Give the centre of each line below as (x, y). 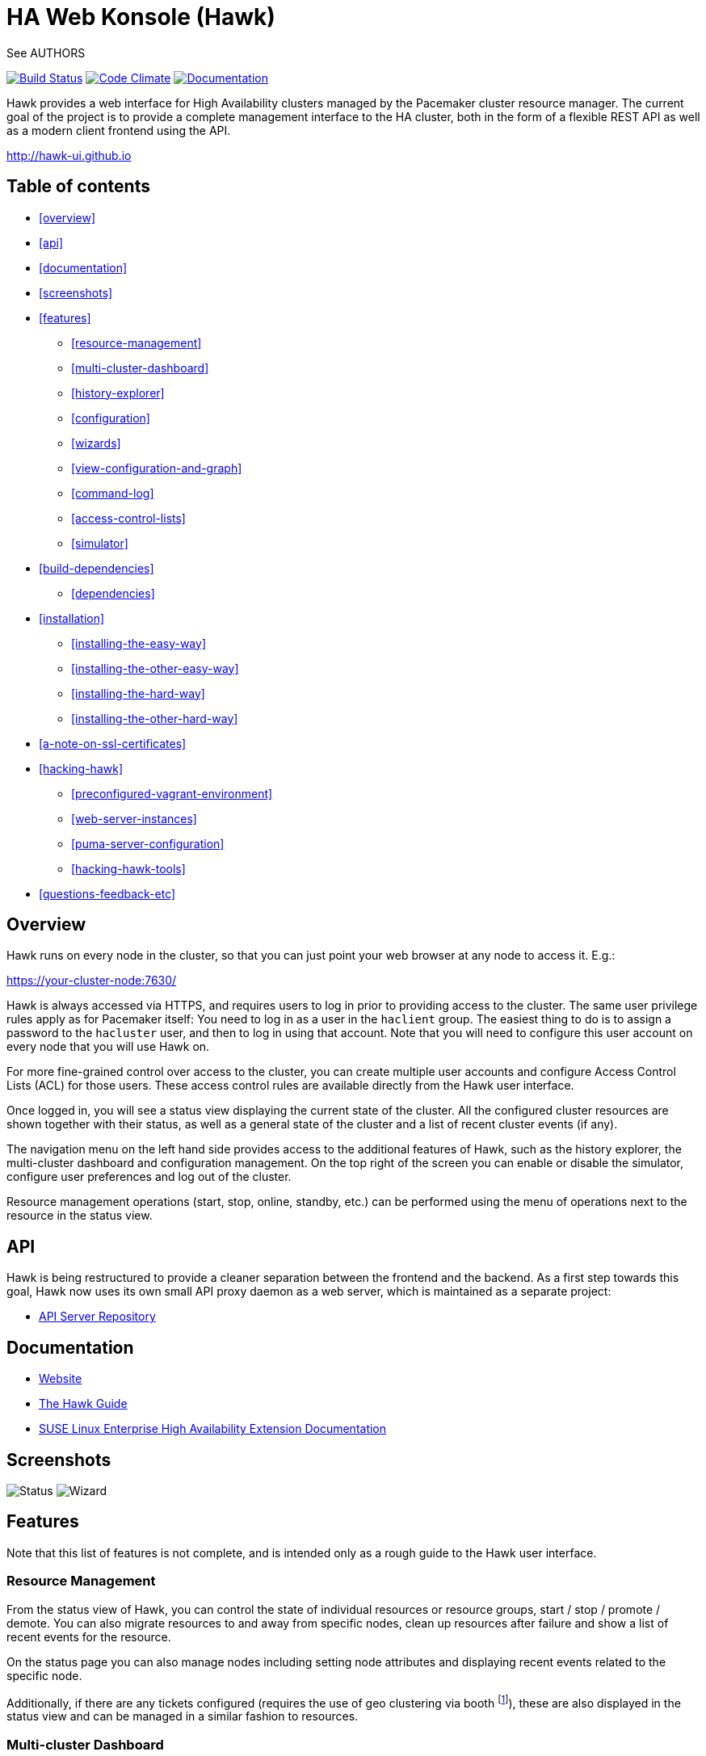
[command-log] (113, 493)
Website (61, 1379)
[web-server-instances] (134, 818)
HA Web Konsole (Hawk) (141, 17)
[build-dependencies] (97, 568)
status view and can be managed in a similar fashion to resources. (183, 1716)
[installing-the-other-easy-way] (155, 668)
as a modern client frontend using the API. (119, 130)
